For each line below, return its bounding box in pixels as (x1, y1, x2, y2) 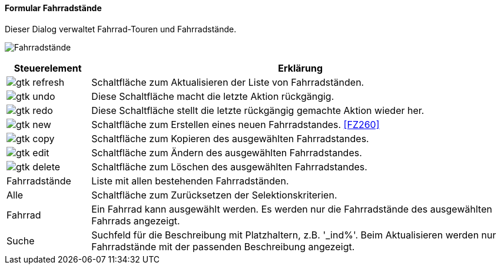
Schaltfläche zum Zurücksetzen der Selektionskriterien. (91, 189, 337, 201)
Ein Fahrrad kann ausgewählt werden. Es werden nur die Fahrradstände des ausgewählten (91, 203, 492, 215)
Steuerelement (14, 62, 82, 74)
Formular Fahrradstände (5, 3, 102, 13)
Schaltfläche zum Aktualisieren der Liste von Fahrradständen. (91, 76, 364, 88)
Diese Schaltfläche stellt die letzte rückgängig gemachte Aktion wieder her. (91, 104, 424, 116)
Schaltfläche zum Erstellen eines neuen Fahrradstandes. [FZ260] (91, 118, 380, 130)
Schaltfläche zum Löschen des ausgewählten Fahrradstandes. (91, 160, 367, 173)
